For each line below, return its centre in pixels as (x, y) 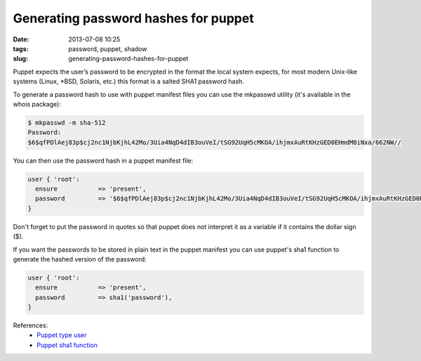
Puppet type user (62, 335)
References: (31, 325)
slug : (20, 59)
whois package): (37, 104)
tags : (21, 48)
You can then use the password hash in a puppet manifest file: (103, 161)
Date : (21, 39)
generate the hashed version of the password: (80, 259)
